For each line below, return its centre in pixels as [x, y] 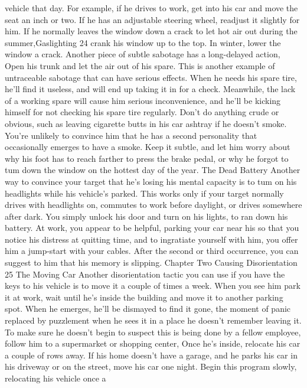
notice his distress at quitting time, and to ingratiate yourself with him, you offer [151, 239]
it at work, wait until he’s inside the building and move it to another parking [144, 297]
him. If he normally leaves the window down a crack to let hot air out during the [151, 31]
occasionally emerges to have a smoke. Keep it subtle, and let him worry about [148, 147]
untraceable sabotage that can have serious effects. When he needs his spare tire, [151, 77]
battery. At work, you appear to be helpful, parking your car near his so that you [152, 228]
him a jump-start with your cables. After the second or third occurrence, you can [152, 251]
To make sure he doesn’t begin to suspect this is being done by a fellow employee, [153, 332]
